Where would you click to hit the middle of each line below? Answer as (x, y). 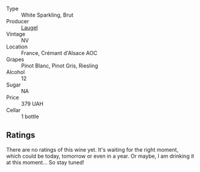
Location (17, 47)
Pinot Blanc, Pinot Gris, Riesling (60, 66)
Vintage (16, 34)
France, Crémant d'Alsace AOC (59, 53)
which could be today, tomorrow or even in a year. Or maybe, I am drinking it (100, 156)
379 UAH (32, 104)
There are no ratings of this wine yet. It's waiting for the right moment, (93, 149)
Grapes (15, 59)
